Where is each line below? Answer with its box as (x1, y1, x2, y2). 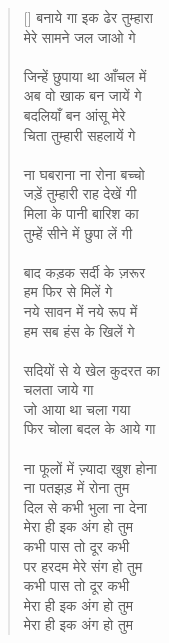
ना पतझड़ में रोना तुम (23, 477, 130, 498)
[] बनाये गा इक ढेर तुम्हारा (23, 7, 153, 27)
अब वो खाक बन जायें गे (23, 85, 142, 106)
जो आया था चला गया (23, 398, 131, 419)
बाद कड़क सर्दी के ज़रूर (23, 261, 146, 282)
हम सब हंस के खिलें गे (23, 320, 135, 341)
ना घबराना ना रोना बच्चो (23, 163, 145, 184)
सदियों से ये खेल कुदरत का (23, 359, 160, 380)
